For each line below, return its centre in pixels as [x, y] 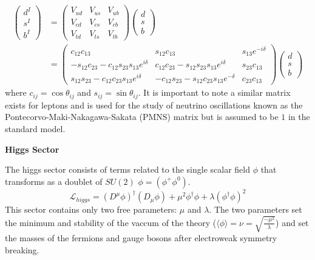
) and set [292, 222]
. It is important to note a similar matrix [214, 92]
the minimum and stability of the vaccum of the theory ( [111, 222]
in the [299, 117]
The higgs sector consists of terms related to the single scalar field [127, 169]
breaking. [22, 250]
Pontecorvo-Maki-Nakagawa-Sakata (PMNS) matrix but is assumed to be [142, 117]
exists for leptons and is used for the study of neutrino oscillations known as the [154, 105]
